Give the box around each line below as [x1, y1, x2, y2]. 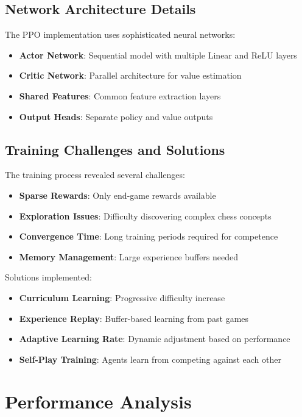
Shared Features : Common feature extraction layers [19, 89, 221, 102]
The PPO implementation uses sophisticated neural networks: [5, 28, 236, 41]
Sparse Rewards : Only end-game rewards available [19, 188, 216, 201]
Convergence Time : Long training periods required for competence [19, 230, 278, 243]
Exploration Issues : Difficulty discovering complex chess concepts [19, 209, 272, 222]
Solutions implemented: [5, 271, 92, 283]
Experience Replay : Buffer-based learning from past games [19, 312, 249, 324]
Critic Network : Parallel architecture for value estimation [19, 69, 242, 82]
